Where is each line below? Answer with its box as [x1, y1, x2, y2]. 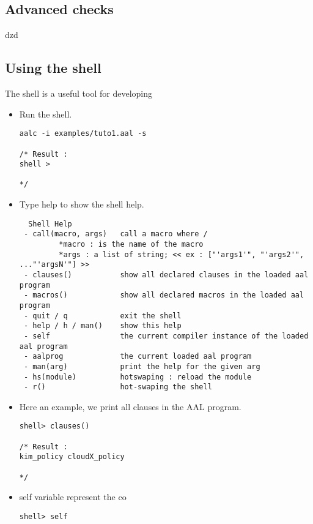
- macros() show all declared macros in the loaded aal [23, 291, 304, 300]
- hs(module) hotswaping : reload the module [23, 372, 252, 381]
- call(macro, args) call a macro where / [23, 230, 208, 239]
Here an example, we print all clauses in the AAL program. [19, 400, 241, 413]
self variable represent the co [19, 490, 127, 503]
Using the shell [5, 58, 101, 77]
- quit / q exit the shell [23, 311, 182, 320]
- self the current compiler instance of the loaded [23, 331, 309, 340]
